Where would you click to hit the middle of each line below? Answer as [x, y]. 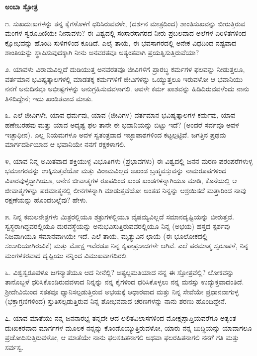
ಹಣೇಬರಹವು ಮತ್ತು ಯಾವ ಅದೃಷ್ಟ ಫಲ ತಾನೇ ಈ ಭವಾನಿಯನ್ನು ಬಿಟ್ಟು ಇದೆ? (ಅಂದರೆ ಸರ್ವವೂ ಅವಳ [122, 124]
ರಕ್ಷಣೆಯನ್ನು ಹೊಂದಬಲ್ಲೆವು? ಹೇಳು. [46, 200]
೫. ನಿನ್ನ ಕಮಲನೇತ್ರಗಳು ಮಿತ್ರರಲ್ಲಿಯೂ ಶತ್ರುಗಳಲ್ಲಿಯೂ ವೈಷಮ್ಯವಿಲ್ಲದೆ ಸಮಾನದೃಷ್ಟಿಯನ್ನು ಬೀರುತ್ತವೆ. [120, 216]
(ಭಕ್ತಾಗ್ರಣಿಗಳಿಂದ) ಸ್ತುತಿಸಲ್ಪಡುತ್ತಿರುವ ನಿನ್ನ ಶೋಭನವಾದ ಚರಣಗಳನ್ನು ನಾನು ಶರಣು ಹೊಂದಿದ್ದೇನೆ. [116, 301]
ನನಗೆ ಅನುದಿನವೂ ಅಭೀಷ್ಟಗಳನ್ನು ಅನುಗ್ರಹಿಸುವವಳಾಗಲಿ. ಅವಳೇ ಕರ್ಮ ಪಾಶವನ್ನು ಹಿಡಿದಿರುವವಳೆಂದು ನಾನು [127, 89]
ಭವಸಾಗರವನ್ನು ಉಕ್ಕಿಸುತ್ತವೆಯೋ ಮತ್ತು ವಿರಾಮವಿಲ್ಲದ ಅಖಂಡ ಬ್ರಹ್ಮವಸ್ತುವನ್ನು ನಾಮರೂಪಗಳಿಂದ [116, 171]
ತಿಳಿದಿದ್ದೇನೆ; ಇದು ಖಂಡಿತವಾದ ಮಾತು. [49, 98]
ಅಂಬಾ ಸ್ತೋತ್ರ [21, 6]
